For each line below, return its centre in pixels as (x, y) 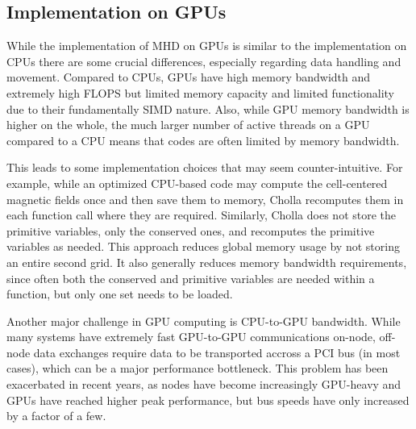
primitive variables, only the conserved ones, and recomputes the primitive (191, 230)
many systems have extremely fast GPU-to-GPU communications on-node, (191, 337)
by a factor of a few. (56, 416)
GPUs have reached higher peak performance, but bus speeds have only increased (208, 400)
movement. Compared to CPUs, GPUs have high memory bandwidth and (189, 77)
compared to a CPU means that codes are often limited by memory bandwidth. (203, 140)
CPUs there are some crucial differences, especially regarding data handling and (204, 61)
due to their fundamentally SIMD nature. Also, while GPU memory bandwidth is (208, 108)
